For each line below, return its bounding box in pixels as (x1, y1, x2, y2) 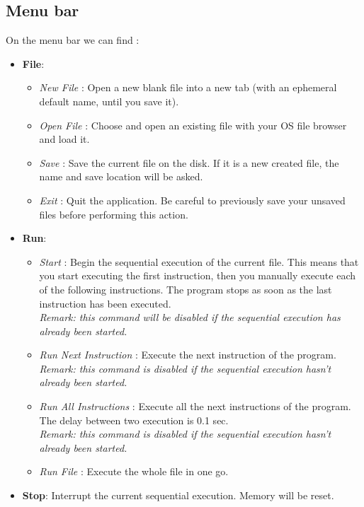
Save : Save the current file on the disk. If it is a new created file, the (39, 155, 339, 170)
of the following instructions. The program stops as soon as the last (39, 281, 332, 296)
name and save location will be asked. (39, 169, 203, 184)
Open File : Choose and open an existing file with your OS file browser (39, 117, 347, 132)
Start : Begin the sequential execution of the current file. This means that (39, 254, 359, 269)
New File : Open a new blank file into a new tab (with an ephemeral (39, 80, 337, 95)
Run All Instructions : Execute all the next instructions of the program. (39, 399, 351, 414)
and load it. (39, 132, 90, 146)
